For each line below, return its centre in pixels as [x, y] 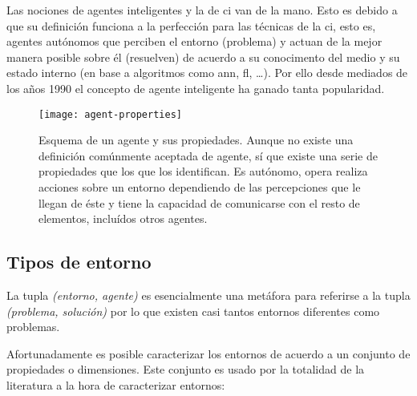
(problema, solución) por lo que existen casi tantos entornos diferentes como [193, 311]
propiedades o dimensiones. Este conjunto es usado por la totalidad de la [186, 369]
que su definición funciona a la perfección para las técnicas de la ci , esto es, [191, 25]
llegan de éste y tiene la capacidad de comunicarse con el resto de [199, 202]
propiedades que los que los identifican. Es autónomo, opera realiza [203, 171]
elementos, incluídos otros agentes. [123, 218]
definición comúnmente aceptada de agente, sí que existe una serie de [208, 155]
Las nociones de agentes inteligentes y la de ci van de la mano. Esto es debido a [202, 10]
